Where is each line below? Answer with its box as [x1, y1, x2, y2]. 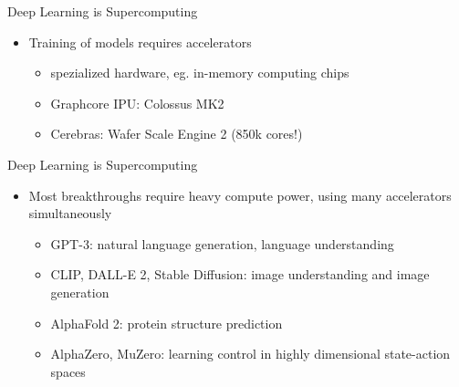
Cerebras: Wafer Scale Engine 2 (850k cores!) [50, 124, 303, 143]
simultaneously [28, 204, 112, 223]
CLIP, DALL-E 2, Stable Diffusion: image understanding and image [50, 265, 430, 284]
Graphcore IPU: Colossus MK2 [50, 93, 224, 112]
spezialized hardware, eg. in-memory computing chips [50, 63, 349, 82]
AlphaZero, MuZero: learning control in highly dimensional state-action [50, 344, 451, 363]
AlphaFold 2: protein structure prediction [50, 313, 283, 332]
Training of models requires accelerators [28, 32, 252, 51]
